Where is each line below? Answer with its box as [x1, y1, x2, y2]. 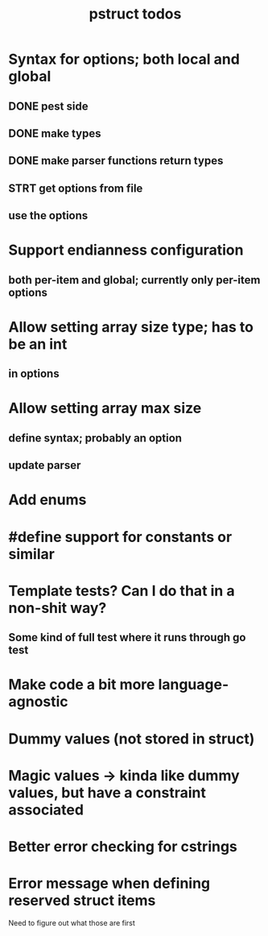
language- [158, 676, 229, 694]
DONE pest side [8, 99, 89, 113]
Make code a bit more [8, 676, 155, 694]
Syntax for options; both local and [8, 50, 240, 68]
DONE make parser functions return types [8, 154, 224, 168]
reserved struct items [8, 892, 156, 910]
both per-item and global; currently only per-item [8, 273, 261, 287]
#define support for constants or [8, 528, 233, 546]
